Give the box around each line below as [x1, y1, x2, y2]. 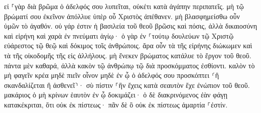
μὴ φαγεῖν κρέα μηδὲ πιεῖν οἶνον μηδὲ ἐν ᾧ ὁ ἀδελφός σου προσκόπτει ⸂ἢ [4, 70, 219, 80]
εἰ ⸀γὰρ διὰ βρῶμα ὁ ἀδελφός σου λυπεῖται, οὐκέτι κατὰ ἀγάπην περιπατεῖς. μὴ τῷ [4, 1, 244, 11]
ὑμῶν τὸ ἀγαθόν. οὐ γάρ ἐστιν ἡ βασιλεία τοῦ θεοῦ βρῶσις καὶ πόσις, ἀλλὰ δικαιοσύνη [4, 21, 257, 31]
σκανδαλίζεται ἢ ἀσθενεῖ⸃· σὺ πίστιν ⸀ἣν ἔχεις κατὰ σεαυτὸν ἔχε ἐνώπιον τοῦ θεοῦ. [4, 79, 250, 90]
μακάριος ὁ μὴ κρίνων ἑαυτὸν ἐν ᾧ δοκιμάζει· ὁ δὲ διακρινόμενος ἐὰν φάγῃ [4, 89, 228, 100]
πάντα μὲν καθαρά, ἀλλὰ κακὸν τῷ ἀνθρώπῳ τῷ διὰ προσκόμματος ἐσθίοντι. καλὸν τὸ [4, 60, 255, 70]
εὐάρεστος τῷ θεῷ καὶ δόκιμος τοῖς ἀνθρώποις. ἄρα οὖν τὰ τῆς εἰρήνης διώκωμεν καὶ [4, 40, 252, 51]
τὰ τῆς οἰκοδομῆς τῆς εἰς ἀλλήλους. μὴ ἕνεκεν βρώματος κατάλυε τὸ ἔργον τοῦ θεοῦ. [4, 50, 251, 60]
